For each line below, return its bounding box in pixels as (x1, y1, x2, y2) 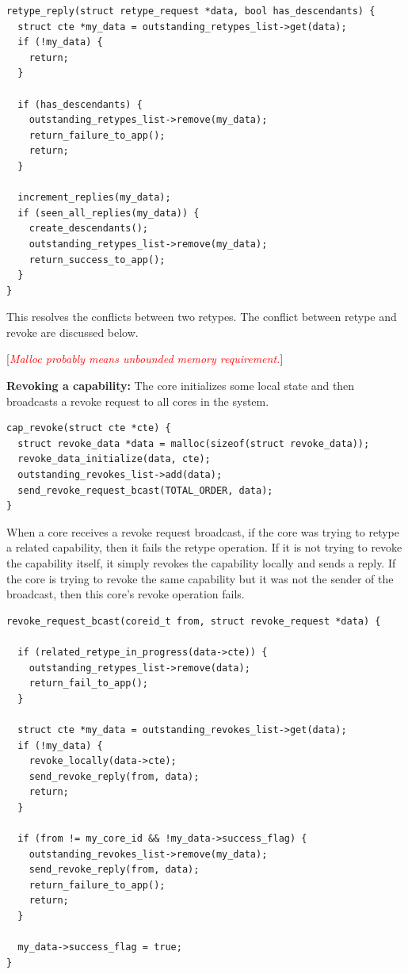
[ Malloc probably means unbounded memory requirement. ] (6, 350, 284, 367)
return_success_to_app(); (29, 254, 166, 265)
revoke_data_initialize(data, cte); (17, 453, 211, 465)
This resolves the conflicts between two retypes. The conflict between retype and (6, 308, 397, 325)
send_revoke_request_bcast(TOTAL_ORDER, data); (17, 484, 273, 496)
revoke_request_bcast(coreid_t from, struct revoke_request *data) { (6, 615, 381, 627)
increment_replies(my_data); (17, 192, 171, 204)
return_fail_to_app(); (29, 678, 148, 689)
